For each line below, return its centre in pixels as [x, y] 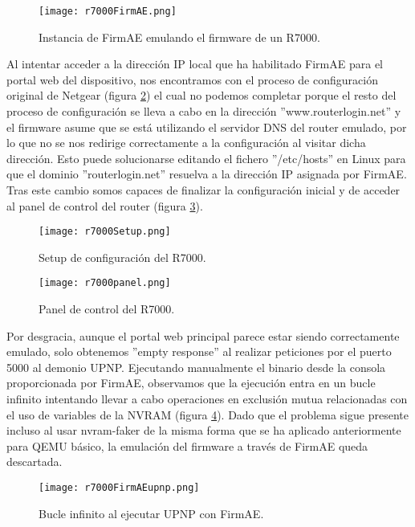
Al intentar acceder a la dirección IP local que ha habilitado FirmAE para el [195, 64]
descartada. [35, 462]
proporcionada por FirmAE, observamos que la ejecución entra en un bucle [191, 383]
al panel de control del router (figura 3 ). [105, 205]
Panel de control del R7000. [107, 309]
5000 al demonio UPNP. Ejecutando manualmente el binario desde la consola [196, 367]
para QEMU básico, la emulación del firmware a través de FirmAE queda [187, 445]
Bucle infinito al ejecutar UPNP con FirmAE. [151, 513]
